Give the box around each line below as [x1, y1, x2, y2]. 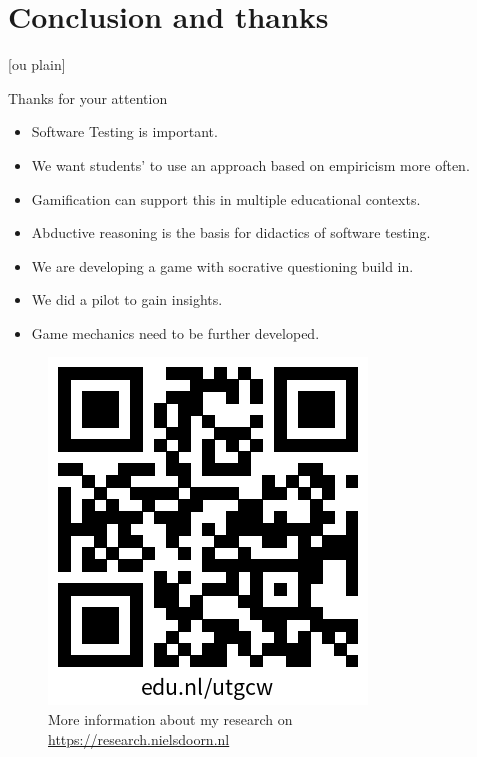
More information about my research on [48, 709, 293, 730]
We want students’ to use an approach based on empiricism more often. [31, 154, 470, 175]
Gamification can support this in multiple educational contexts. [31, 188, 421, 209]
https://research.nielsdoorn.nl [48, 728, 230, 749]
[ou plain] [8, 54, 66, 75]
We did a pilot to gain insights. [31, 289, 223, 310]
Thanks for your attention [8, 87, 168, 108]
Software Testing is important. [31, 121, 218, 142]
